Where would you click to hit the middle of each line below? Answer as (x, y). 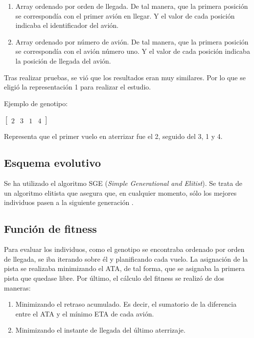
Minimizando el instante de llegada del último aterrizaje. (100, 330)
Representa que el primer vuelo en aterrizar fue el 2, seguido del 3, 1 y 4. (113, 136)
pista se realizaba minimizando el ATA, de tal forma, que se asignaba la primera (124, 268)
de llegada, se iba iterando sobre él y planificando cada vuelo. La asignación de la (126, 259)
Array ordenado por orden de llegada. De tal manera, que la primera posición (132, 6)
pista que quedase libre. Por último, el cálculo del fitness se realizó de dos (114, 278)
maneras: (17, 287)
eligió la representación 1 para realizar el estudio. (78, 87)
